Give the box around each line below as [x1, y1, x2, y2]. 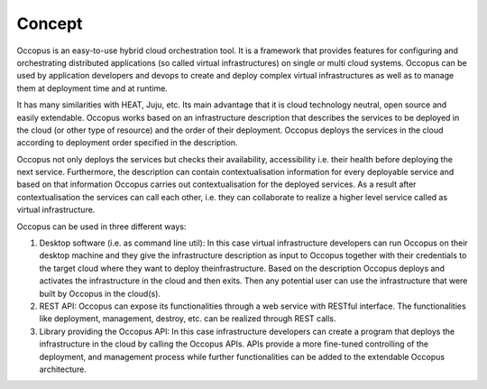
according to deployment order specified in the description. [16, 137, 238, 148]
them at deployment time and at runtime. [16, 82, 169, 94]
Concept [16, 14, 83, 33]
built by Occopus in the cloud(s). [39, 288, 161, 299]
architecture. [39, 364, 87, 375]
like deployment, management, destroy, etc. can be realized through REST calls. [39, 313, 337, 324]
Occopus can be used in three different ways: [16, 221, 187, 232]
